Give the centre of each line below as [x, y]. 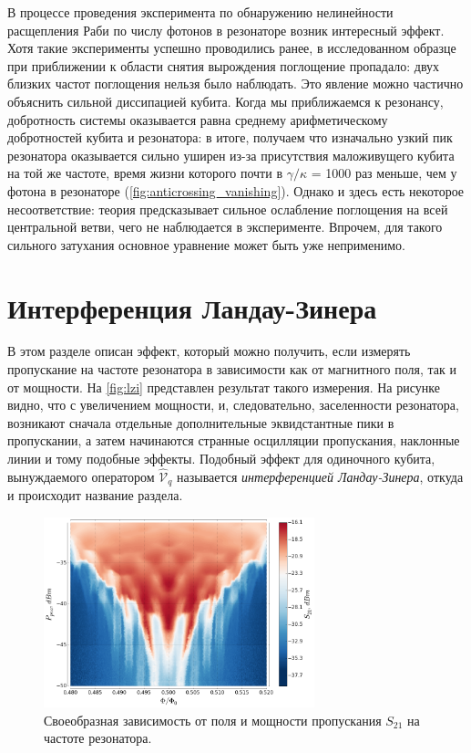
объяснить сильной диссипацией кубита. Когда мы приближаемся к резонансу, [225, 101]
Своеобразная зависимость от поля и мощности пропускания [213, 720]
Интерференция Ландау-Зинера [192, 307]
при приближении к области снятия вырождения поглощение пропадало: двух [224, 65]
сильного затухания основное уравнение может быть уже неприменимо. [207, 244]
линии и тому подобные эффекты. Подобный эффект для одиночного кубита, [221, 458]
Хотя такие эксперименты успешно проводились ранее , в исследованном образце [232, 48]
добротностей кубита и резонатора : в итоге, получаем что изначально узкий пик [230, 137]
